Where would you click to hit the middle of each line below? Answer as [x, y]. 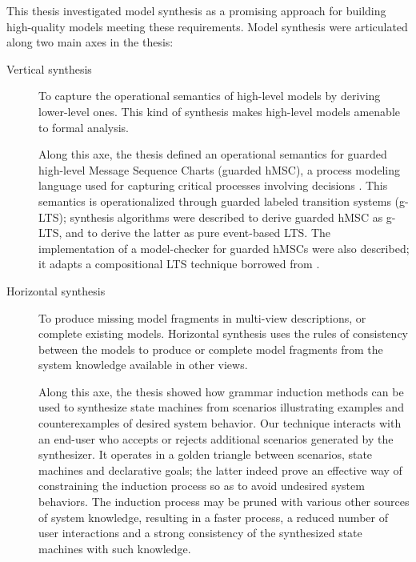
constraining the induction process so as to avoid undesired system [202, 486]
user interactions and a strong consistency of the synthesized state [200, 533]
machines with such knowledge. [115, 548]
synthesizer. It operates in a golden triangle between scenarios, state [206, 454]
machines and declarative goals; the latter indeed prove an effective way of [220, 470]
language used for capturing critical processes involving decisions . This [213, 185]
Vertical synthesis [49, 68]
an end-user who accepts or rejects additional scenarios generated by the [216, 438]
